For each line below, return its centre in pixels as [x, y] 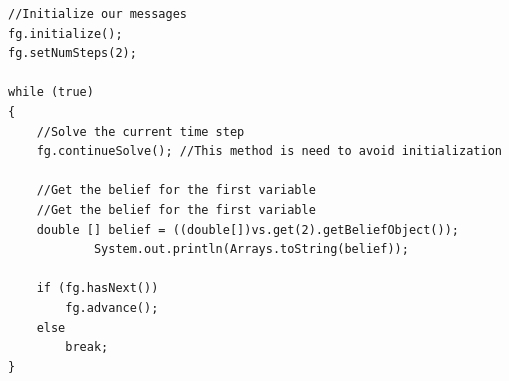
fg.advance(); [112, 307]
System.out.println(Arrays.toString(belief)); [251, 249]
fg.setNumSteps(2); [72, 53]
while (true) [51, 92]
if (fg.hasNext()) [97, 288]
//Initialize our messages [97, 14]
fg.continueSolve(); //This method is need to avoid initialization [269, 151]
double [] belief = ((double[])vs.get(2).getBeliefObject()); [248, 229]
